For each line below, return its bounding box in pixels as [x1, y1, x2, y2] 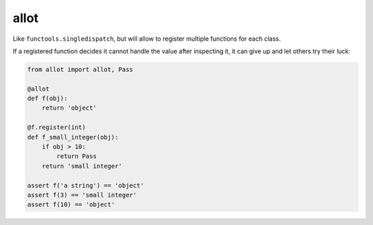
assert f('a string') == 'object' [27, 182, 144, 189]
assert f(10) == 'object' [27, 201, 115, 208]
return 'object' [41, 104, 97, 112]
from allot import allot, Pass [27, 66, 134, 73]
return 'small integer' [41, 162, 122, 170]
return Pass [56, 153, 97, 160]
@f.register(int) [27, 124, 86, 131]
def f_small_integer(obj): [27, 133, 119, 141]
